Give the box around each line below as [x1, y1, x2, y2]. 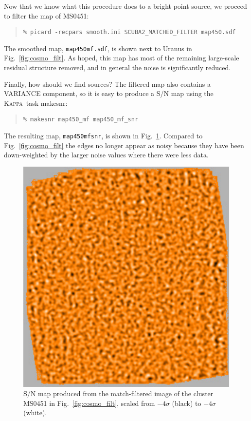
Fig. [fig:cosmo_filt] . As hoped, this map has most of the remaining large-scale [4, 53, 239, 63]
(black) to [172, 398, 201, 408]
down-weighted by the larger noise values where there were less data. [4, 150, 209, 160]
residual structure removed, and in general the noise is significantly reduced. [4, 62, 231, 73]
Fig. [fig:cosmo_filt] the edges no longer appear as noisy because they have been [4, 140, 244, 150]
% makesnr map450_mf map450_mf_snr [23, 116, 139, 123]
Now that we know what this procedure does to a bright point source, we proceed [4, 1, 247, 11]
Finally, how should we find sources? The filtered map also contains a [4, 78, 211, 89]
